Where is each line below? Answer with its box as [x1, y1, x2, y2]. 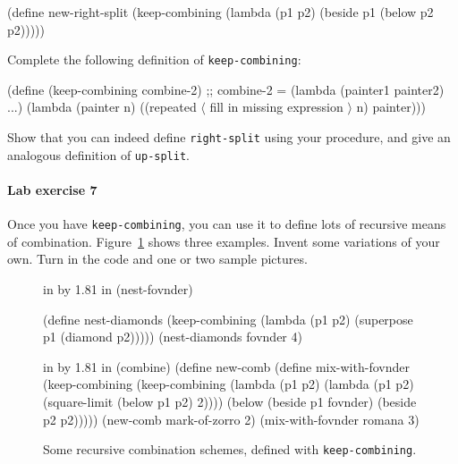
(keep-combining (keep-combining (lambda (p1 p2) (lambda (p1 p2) [43, 375, 414, 393]
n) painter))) [356, 97, 426, 116]
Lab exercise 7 [7, 180, 98, 198]
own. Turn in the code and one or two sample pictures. [7, 249, 308, 268]
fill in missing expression [209, 97, 343, 116]
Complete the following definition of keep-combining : [7, 50, 301, 69]
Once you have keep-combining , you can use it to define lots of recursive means [7, 215, 446, 233]
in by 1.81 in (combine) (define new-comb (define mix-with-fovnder [43, 357, 410, 375]
